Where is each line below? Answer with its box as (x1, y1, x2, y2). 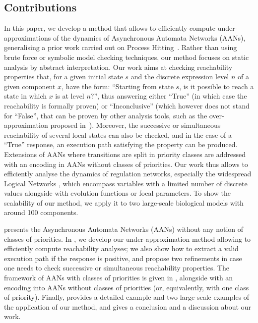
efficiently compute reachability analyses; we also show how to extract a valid (4, 243, 239, 254)
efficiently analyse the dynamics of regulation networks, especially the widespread (4, 168, 252, 179)
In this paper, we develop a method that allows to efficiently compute (4, 23, 215, 33)
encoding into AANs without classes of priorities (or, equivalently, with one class (4, 282, 249, 292)
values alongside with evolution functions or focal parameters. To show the (4, 188, 231, 198)
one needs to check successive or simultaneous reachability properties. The (4, 263, 230, 273)
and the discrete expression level (130, 71, 229, 82)
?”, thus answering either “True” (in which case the (90, 91, 247, 101)
